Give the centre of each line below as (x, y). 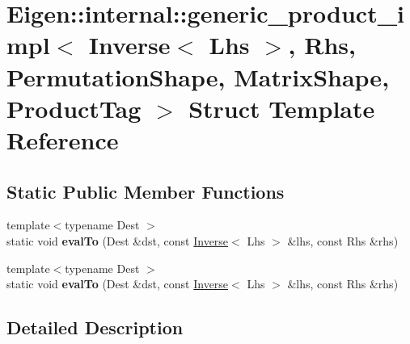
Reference (63, 139)
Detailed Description (95, 327)
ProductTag (74, 108)
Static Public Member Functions (146, 191)
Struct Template (282, 108)
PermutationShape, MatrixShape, (198, 76)
